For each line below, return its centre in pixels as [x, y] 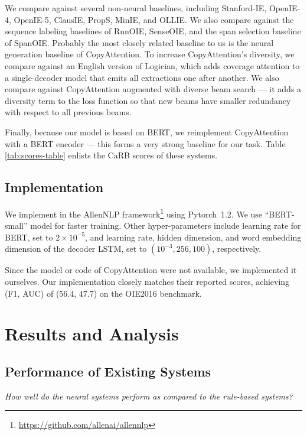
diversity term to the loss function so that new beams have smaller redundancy [148, 100]
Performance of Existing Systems [108, 371]
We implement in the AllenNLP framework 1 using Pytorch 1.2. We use [134, 213]
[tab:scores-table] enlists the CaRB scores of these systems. [111, 155]
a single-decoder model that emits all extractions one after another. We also [142, 77]
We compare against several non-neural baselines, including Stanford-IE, [136, 8]
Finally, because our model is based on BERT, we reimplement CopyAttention [147, 132]
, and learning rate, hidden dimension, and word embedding [193, 237]
